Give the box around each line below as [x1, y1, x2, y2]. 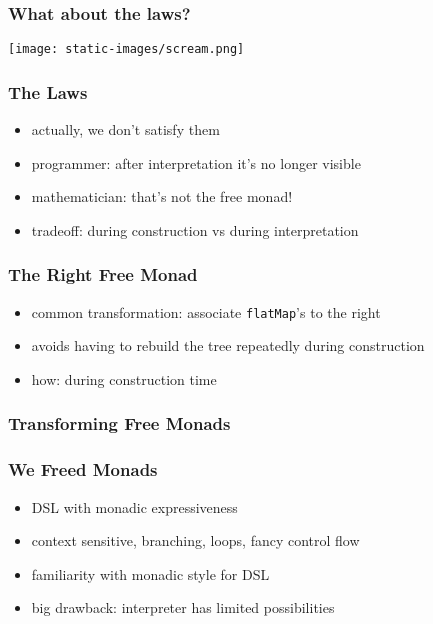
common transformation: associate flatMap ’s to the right [31, 301, 381, 322]
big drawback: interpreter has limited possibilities [31, 597, 335, 618]
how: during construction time [31, 368, 217, 389]
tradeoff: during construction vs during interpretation [31, 219, 359, 240]
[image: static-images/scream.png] [8, 42, 245, 57]
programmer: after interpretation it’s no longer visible [31, 152, 361, 173]
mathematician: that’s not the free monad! [31, 186, 293, 207]
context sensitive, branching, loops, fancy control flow [31, 530, 360, 551]
